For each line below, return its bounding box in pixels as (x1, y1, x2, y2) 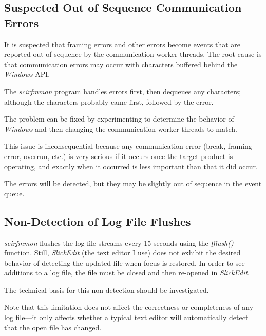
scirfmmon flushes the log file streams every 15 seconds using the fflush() (4, 237, 234, 248)
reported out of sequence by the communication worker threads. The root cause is (4, 49, 262, 60)
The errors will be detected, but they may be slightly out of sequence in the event (4, 178, 262, 189)
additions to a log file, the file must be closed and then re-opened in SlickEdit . (4, 267, 250, 278)
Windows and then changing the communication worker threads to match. (4, 123, 237, 134)
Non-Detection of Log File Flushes (4, 213, 191, 229)
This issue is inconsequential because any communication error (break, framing (4, 141, 252, 151)
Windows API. (4, 69, 50, 80)
